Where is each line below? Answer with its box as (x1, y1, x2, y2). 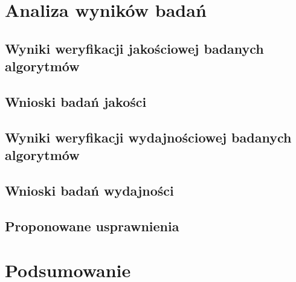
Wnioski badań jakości (5, 92, 147, 111)
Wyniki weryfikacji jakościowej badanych (5, 39, 264, 57)
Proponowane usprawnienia (5, 216, 179, 235)
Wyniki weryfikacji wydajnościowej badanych (5, 127, 292, 146)
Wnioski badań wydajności (5, 181, 174, 199)
